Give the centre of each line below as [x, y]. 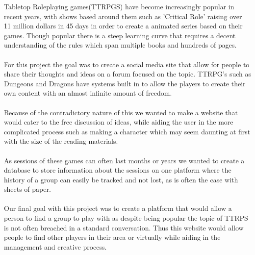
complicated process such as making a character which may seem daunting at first [127, 131]
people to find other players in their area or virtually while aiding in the [112, 237]
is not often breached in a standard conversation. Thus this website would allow [124, 227]
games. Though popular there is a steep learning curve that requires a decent [120, 35]
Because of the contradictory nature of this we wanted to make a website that [121, 112]
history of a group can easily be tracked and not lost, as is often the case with [121, 179]
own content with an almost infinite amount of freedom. [88, 93]
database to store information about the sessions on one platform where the [118, 170]
